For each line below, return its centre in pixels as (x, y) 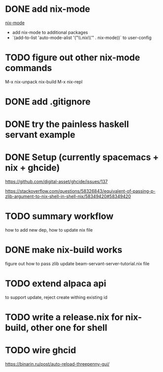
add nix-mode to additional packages (50, 32)
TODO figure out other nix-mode (73, 58)
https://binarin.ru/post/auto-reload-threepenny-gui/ (57, 364)
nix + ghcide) (33, 168)
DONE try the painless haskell (67, 124)
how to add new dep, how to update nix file (49, 230)
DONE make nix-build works (64, 250)
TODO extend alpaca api (56, 284)
